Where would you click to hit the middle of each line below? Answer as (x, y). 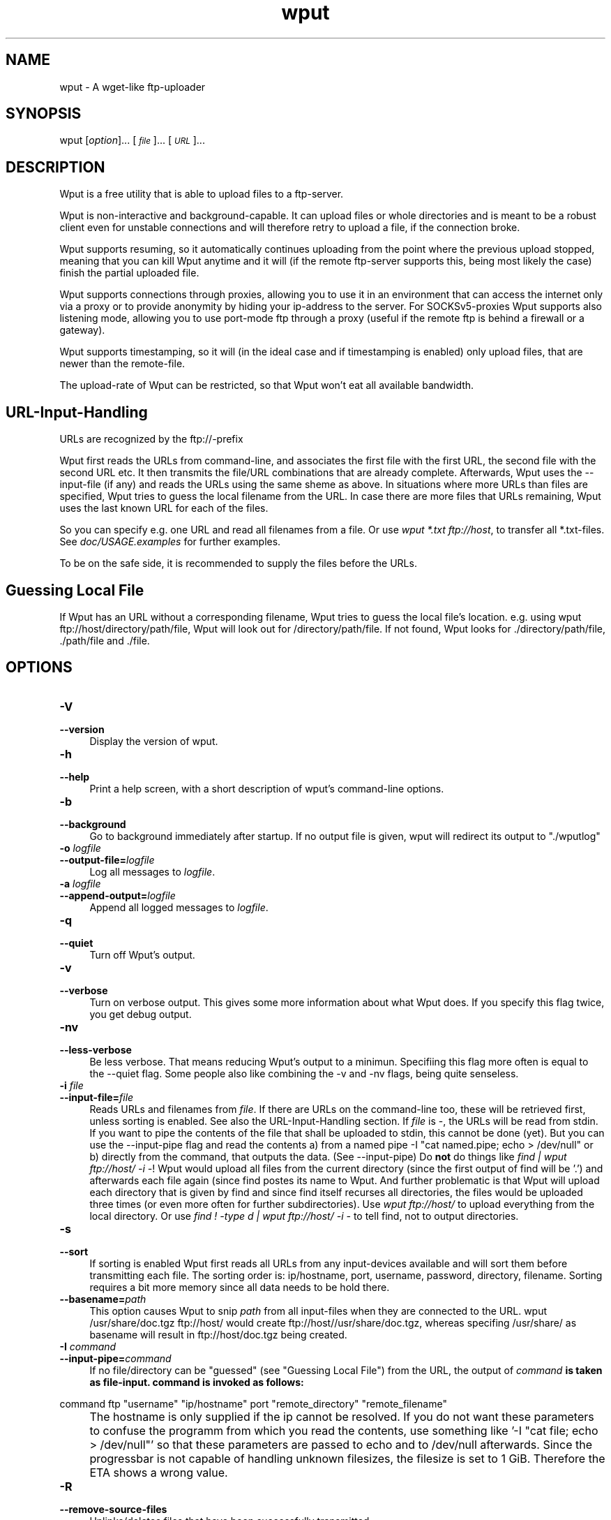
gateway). (82, 330)
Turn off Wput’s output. (142, 954)
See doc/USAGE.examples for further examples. (170, 542)
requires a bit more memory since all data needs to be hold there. (240, 1287)
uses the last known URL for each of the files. (164, 508)
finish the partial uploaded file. (129, 273)
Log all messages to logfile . (152, 871)
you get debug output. (141, 1014)
